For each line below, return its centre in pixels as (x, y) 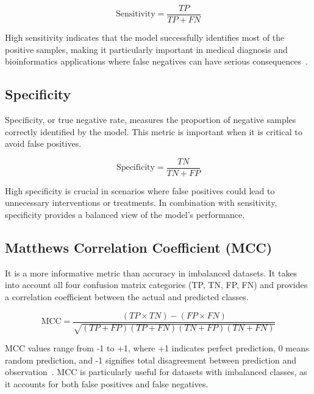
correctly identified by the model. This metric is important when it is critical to (154, 131)
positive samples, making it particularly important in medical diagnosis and (146, 49)
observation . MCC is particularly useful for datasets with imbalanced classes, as (156, 372)
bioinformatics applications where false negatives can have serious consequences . (156, 61)
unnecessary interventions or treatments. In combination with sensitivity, (141, 202)
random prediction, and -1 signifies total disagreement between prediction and (151, 360)
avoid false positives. (43, 143)
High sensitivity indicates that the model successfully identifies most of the (145, 37)
